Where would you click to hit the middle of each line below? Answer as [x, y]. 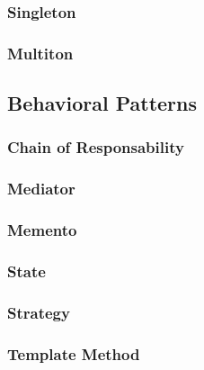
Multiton [40, 53]
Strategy [39, 312]
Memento [42, 230]
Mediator [41, 189]
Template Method [74, 353]
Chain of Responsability [96, 147]
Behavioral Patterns [102, 103]
